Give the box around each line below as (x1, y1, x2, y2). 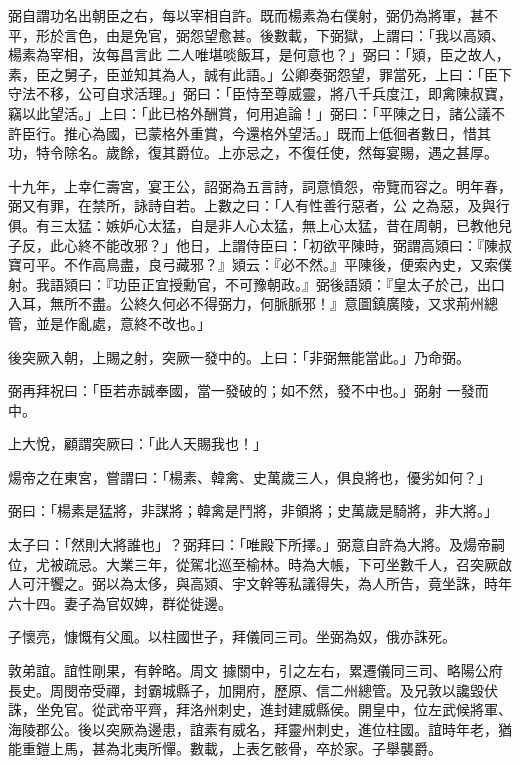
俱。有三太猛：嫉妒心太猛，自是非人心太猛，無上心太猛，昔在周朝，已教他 (8, 214, 498, 235)
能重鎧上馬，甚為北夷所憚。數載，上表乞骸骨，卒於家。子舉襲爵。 (8, 738, 442, 759)
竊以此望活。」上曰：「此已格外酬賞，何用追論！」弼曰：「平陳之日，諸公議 (8, 102, 491, 123)
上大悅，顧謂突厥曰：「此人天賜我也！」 (8, 433, 267, 454)
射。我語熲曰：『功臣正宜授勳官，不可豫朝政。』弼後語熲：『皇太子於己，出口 (8, 273, 505, 294)
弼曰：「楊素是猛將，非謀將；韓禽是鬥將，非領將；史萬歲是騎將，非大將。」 (8, 500, 498, 521)
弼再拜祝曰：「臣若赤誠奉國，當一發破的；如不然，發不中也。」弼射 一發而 (8, 380, 489, 401)
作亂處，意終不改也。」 (63, 312, 211, 333)
